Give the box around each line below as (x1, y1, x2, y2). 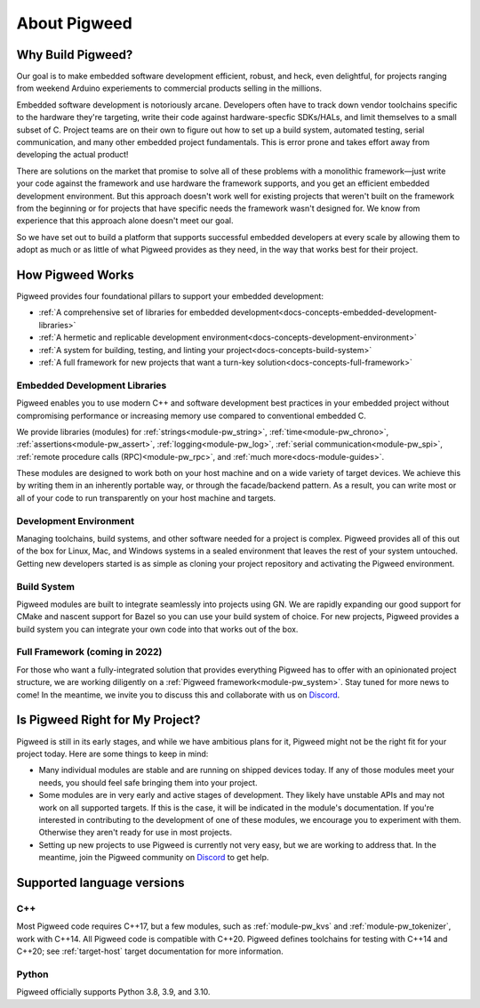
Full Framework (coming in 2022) (16, 646, 163, 658)
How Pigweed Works (16, 267, 134, 282)
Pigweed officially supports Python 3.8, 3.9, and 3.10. (16, 987, 211, 997)
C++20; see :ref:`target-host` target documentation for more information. (16, 946, 284, 956)
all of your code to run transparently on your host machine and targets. (16, 492, 276, 503)
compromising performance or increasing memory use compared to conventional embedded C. (16, 410, 366, 421)
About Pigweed (16, 13, 132, 33)
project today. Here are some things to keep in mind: (16, 748, 209, 759)
